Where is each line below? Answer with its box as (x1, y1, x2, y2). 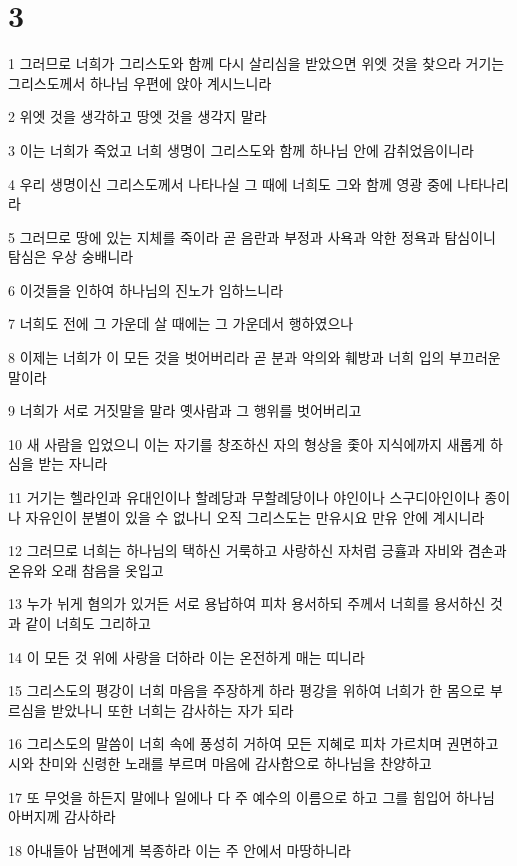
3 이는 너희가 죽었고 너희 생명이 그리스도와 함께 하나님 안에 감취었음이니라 (8, 139, 474, 160)
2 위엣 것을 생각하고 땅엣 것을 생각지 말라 (8, 106, 267, 127)
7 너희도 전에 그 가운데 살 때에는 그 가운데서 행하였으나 (8, 313, 354, 334)
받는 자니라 (38, 453, 108, 474)
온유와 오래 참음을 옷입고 (8, 559, 164, 580)
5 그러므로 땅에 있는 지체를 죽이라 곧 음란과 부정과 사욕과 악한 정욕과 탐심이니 (8, 226, 496, 247)
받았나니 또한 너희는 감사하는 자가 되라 (51, 699, 294, 720)
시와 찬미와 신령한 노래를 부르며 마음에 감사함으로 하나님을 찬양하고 (8, 752, 432, 773)
